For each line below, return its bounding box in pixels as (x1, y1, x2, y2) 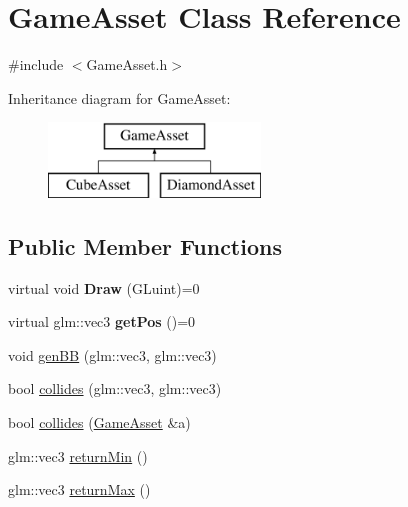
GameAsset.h (86, 54, 168, 75)
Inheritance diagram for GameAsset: (8, 87, 231, 108)
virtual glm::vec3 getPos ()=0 (8, 311, 196, 332)
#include (8, 54, 64, 75)
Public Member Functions (8, 230, 282, 261)
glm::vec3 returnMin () (8, 445, 148, 466)
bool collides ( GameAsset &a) (8, 412, 191, 433)
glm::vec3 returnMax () (8, 479, 151, 500)
